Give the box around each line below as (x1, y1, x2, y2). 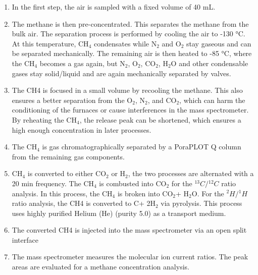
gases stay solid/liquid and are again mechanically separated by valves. (12, 68, 231, 78)
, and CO (147, 94, 177, 105)
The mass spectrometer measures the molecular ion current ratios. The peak (12, 251, 248, 262)
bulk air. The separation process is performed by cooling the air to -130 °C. (12, 28, 245, 39)
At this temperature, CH (12, 38, 89, 48)
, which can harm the (179, 94, 245, 105)
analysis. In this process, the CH (12, 188, 113, 198)
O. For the (191, 188, 224, 198)
